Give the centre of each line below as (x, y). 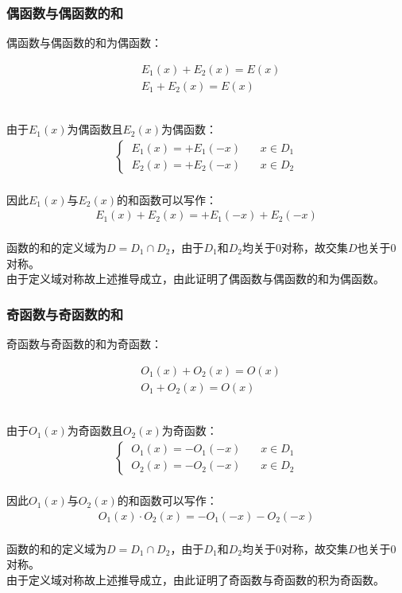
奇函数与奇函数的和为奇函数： (84, 343)
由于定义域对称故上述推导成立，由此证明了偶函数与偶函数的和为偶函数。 (195, 279)
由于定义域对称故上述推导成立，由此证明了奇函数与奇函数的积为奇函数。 (195, 579)
